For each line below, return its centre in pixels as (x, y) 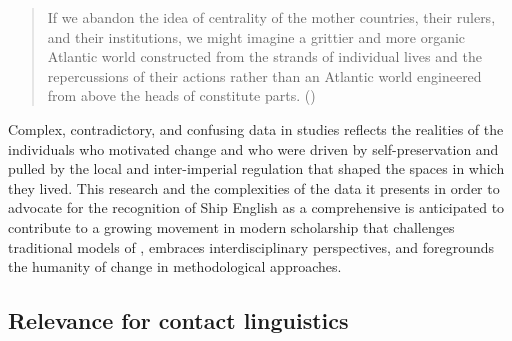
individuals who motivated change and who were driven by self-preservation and (253, 148)
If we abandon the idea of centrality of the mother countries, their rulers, (271, 17)
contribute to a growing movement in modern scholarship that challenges (231, 226)
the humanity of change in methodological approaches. (175, 266)
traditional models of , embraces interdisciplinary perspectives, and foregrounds (251, 246)
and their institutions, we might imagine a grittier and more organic (256, 36)
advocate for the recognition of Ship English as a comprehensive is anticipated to (256, 207)
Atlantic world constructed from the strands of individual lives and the (264, 56)
